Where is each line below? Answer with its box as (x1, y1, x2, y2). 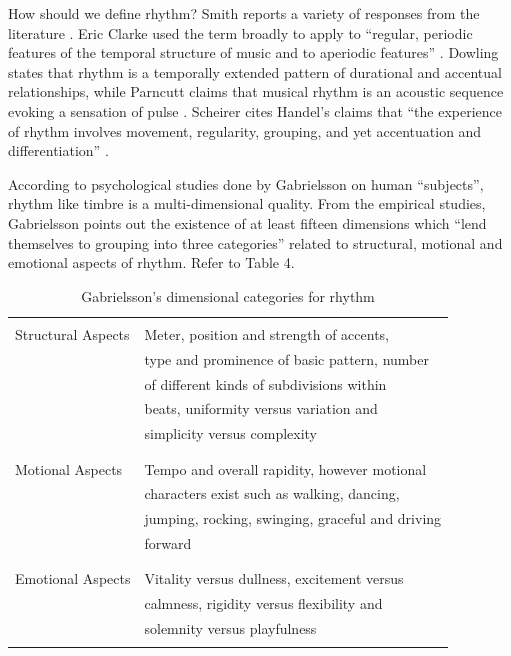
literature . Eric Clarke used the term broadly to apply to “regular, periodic (8, 22, 473, 43)
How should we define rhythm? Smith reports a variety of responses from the (8, 3, 480, 23)
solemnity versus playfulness (144, 618, 317, 639)
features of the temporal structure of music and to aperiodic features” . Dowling (8, 42, 499, 63)
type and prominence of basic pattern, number (144, 348, 429, 369)
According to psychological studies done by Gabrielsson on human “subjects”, (8, 173, 484, 194)
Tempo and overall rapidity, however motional (144, 458, 427, 479)
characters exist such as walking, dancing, (144, 483, 400, 504)
